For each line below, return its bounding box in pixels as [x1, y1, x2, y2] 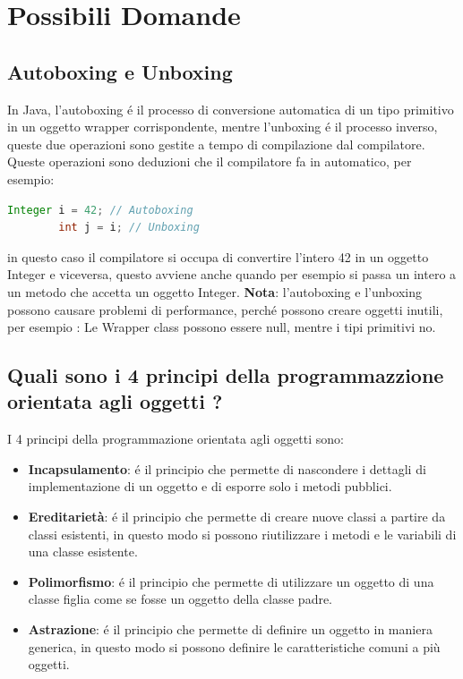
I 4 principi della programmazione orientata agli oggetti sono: [7, 429, 344, 448]
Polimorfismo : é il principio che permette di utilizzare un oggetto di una [28, 572, 434, 590]
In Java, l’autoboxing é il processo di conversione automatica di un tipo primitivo [7, 99, 454, 118]
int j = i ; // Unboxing [58, 221, 200, 234]
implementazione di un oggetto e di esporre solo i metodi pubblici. [28, 477, 392, 496]
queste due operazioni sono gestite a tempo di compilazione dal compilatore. [7, 134, 425, 153]
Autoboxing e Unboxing [7, 57, 233, 85]
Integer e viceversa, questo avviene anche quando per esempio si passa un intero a [7, 265, 457, 284]
